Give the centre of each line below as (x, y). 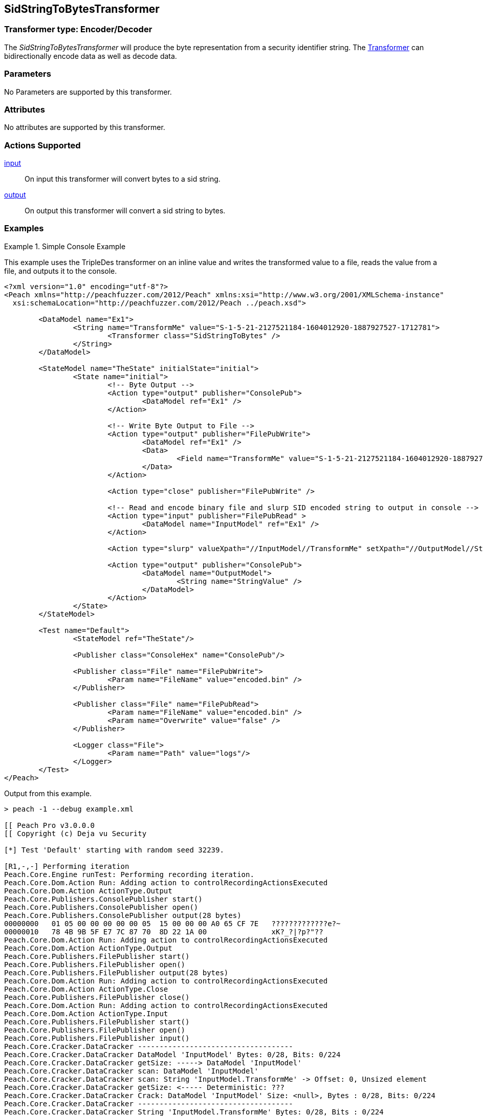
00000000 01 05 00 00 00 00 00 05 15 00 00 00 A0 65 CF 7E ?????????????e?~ (172, 923)
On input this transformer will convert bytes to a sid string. (123, 179)
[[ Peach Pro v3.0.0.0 (50, 825)
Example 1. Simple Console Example (65, 246)
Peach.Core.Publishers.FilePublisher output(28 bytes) (116, 972)
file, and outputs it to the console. (61, 271)
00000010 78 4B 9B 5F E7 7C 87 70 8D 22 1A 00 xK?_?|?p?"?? (164, 932)
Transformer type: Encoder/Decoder (78, 29)
